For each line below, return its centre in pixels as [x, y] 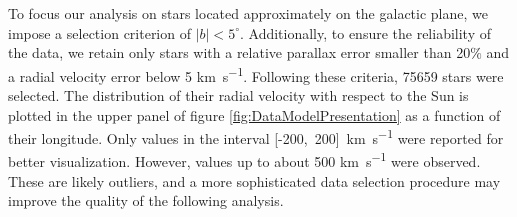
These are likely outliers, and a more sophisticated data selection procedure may [254, 180]
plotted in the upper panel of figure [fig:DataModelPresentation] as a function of [254, 114]
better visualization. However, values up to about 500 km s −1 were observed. [244, 160]
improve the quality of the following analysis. [146, 200]
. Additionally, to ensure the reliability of [365, 32]
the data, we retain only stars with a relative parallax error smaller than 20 [239, 52]
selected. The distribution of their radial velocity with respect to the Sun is [238, 95]
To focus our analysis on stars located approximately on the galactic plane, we [248, 13]
